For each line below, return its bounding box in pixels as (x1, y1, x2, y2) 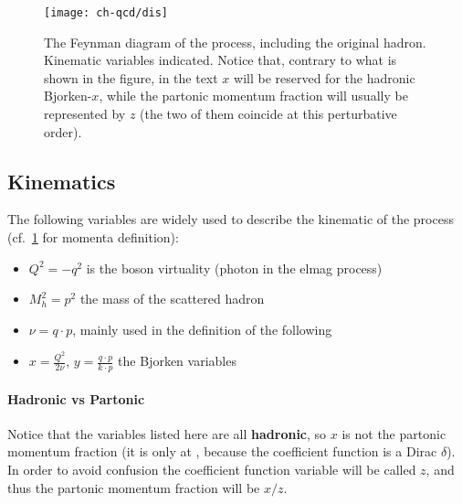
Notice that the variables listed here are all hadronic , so (7, 424, 327, 443)
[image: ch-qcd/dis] (44, 6, 169, 19)
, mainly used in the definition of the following (72, 319, 332, 338)
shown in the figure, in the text (44, 68, 218, 87)
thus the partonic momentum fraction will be (7, 477, 260, 497)
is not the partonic (341, 424, 446, 443)
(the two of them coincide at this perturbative (140, 104, 397, 123)
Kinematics (7, 166, 116, 195)
